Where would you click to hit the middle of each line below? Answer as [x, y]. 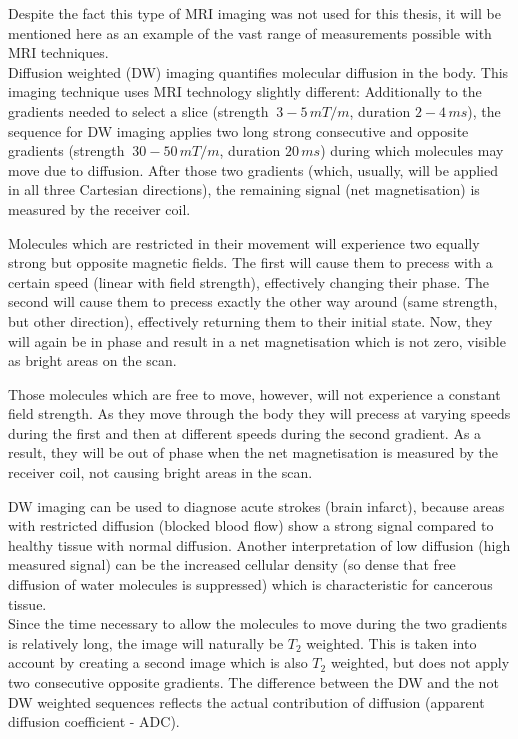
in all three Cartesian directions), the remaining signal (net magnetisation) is [244, 189]
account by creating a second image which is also [158, 662]
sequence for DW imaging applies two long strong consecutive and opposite [238, 130]
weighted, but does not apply [420, 662]
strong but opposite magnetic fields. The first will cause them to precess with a [250, 262]
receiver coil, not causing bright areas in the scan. [160, 472]
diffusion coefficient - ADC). [94, 721]
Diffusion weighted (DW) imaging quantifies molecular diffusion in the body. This [258, 71]
